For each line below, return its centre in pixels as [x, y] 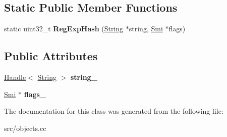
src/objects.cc [25, 128]
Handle [15, 77]
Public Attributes [51, 56]
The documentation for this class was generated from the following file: [114, 111]
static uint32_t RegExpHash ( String [64, 29]
